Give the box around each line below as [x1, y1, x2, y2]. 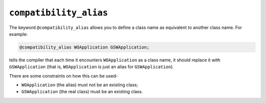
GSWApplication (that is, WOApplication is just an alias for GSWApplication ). [9, 64, 174, 70]
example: [9, 31, 28, 37]
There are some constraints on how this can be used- [9, 73, 118, 78]
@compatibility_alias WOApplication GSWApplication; [19, 44, 150, 50]
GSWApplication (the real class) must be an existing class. [21, 89, 143, 95]
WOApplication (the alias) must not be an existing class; [21, 82, 138, 88]
